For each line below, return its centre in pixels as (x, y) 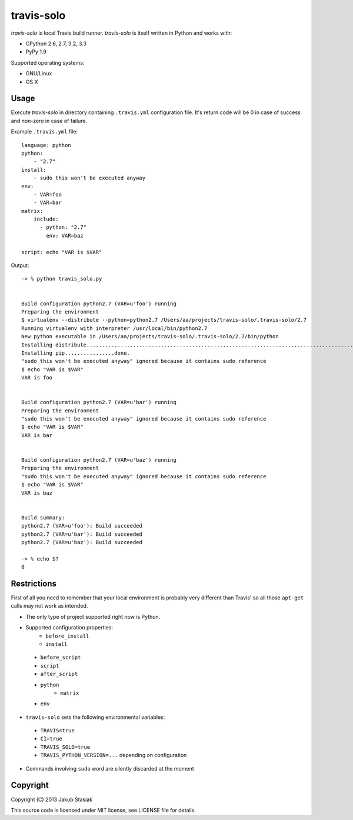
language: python (46, 145)
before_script (61, 658)
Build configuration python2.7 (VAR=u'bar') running (99, 402)
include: (46, 219)
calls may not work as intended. (49, 606)
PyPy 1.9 (36, 52)
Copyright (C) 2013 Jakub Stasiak (52, 799)
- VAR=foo (47, 194)
